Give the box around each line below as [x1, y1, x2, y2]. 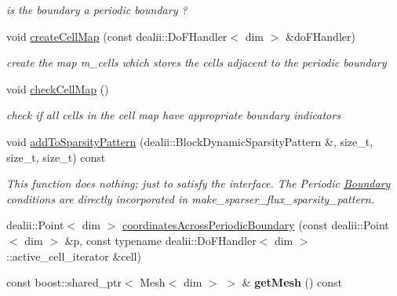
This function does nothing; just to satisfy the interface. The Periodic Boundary [6, 175, 391, 192]
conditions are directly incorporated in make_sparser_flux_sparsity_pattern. [6, 190, 374, 206]
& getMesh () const [242, 274, 343, 291]
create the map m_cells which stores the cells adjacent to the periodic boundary [6, 54, 387, 71]
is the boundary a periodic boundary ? [6, 2, 188, 17]
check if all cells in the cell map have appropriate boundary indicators [6, 107, 341, 123]
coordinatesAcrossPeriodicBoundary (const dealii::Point [122, 217, 389, 233]
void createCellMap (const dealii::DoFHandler [6, 27, 228, 44]
